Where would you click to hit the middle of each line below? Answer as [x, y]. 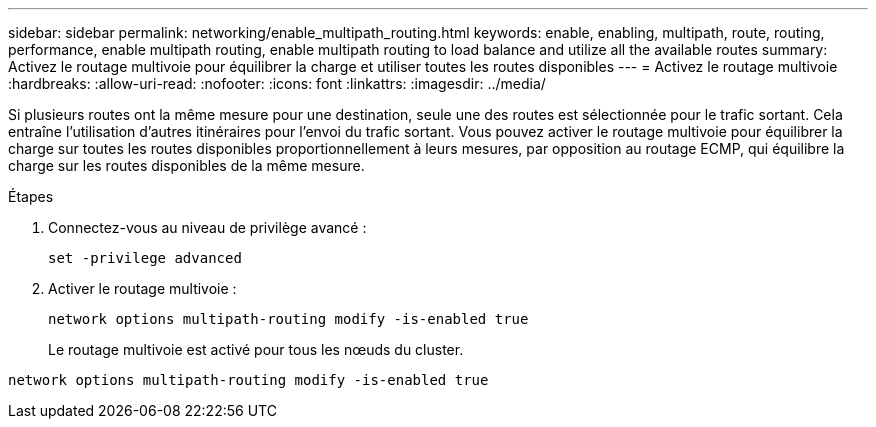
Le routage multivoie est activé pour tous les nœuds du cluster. [256, 349]
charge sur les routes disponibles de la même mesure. [186, 165]
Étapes [31, 196]
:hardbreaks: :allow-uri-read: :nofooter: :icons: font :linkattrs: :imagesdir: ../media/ [277, 83]
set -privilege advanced [145, 258]
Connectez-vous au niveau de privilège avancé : [207, 227]
